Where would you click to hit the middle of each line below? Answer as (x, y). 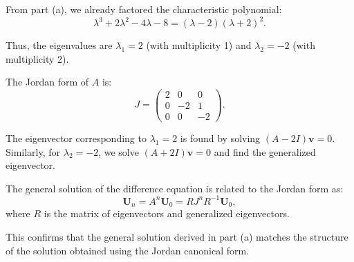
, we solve (119, 151)
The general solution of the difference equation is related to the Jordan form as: (175, 188)
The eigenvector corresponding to (76, 138)
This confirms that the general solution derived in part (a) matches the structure (177, 236)
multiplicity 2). (37, 58)
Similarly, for (33, 151)
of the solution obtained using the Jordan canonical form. (128, 250)
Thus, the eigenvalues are (59, 45)
